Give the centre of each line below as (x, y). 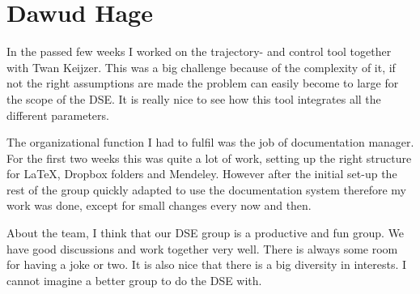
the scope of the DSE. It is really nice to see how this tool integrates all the (194, 98)
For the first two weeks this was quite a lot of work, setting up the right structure (209, 158)
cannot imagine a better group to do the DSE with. (134, 280)
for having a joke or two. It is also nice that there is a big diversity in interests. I (207, 264)
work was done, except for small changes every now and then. (159, 205)
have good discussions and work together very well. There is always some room (202, 248)
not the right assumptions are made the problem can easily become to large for (203, 83)
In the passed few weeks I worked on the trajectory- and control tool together (199, 51)
